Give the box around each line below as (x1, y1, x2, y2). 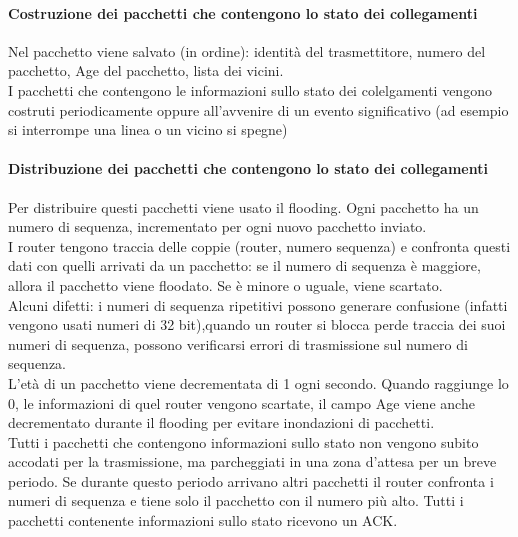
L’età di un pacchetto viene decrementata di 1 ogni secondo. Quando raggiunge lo (8, 372, 509, 393)
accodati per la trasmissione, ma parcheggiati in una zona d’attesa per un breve (8, 451, 497, 472)
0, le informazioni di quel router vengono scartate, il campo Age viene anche (8, 392, 475, 413)
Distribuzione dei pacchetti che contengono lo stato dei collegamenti (8, 158, 488, 179)
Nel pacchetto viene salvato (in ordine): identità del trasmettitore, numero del (8, 40, 486, 61)
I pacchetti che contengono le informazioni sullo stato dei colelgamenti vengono (8, 79, 492, 100)
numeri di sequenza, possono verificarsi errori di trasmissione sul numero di (8, 333, 468, 354)
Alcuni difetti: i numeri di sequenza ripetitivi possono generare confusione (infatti (8, 294, 508, 315)
